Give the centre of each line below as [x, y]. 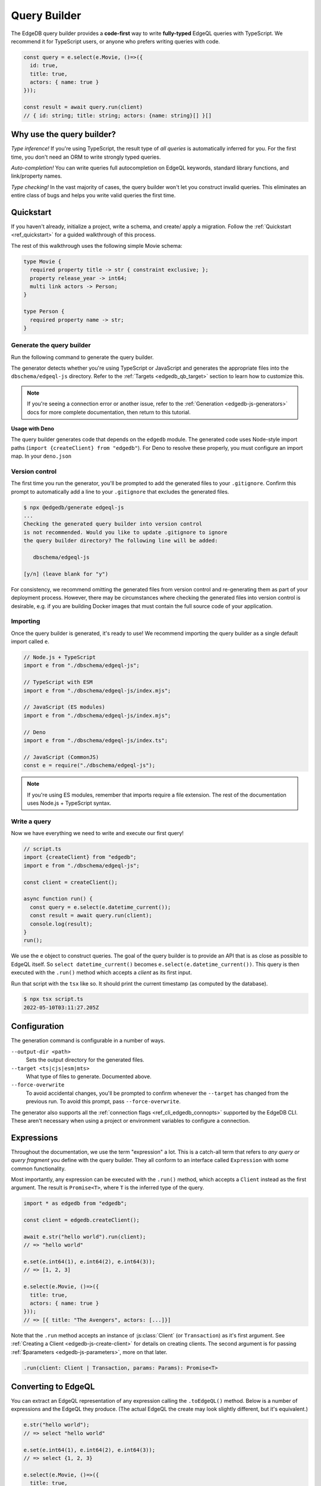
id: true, [44, 66]
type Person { [44, 311]
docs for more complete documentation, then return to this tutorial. [109, 412]
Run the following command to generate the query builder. [82, 357]
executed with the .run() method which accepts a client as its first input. [102, 972]
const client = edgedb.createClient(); [81, 1220]
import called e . [30, 641]
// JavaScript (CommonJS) [61, 757]
